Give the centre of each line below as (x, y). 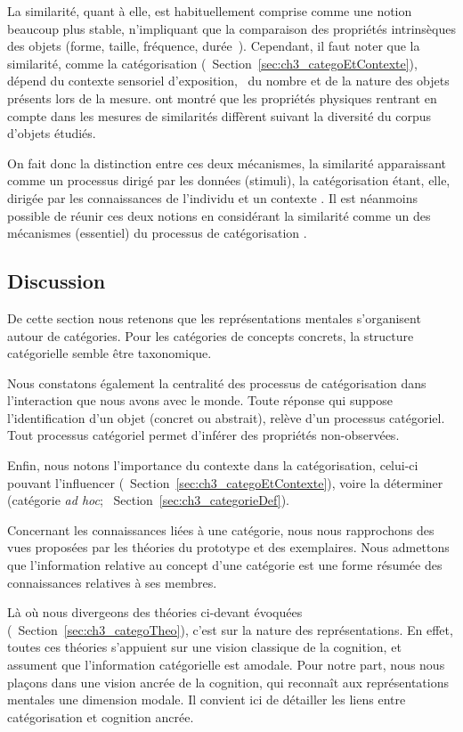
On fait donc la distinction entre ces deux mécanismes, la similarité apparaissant (227, 163)
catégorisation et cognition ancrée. (101, 716)
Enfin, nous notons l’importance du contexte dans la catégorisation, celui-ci (213, 465)
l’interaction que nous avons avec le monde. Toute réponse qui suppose (200, 400)
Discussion (57, 281)
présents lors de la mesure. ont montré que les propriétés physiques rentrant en (222, 98)
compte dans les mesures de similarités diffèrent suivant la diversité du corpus (219, 115)
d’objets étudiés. (52, 133)
